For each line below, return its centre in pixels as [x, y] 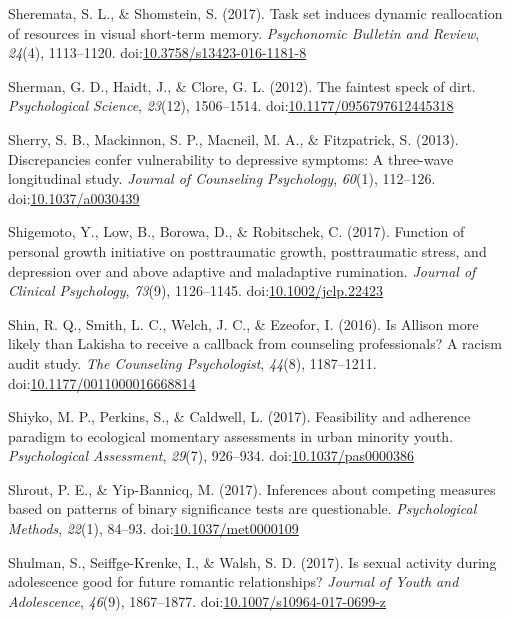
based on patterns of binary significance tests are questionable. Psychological [242, 508]
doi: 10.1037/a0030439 [74, 197]
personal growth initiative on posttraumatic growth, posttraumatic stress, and [247, 250]
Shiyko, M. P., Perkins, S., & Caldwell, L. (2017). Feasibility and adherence [239, 416]
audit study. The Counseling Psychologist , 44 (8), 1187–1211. [192, 362]
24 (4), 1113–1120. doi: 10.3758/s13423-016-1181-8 [157, 52]
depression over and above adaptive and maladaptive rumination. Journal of [242, 270]
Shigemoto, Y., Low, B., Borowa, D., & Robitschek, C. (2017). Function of [236, 231]
